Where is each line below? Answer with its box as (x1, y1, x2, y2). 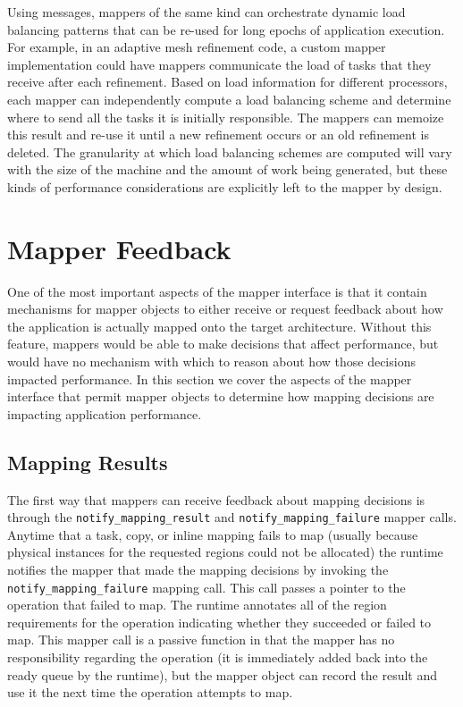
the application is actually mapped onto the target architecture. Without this (7, 316, 432, 335)
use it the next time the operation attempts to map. (7, 683, 293, 702)
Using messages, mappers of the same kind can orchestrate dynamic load (7, 3, 406, 21)
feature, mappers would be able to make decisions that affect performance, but (7, 334, 439, 353)
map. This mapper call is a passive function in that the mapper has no (7, 630, 395, 649)
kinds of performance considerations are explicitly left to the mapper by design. (7, 177, 442, 196)
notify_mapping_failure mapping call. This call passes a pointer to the (7, 577, 406, 596)
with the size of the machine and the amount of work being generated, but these (7, 160, 448, 179)
